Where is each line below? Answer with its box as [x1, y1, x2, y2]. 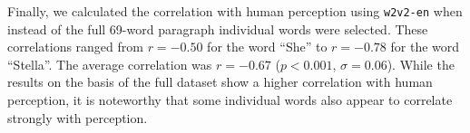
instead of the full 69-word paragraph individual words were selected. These [7, 19, 428, 38]
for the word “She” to [207, 37, 328, 56]
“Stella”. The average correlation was [7, 54, 212, 73]
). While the [387, 54, 455, 73]
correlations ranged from [7, 37, 143, 56]
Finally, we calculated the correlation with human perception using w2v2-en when [7, 2, 463, 20]
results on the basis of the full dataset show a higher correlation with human [7, 72, 433, 91]
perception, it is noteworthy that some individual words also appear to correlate [7, 90, 453, 109]
